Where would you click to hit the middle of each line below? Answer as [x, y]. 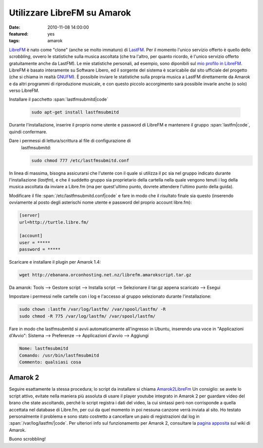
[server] [30, 215]
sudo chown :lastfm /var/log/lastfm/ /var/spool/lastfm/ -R [93, 309]
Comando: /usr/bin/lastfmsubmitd [59, 355]
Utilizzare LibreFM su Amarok [70, 13]
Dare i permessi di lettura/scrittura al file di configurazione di [70, 141]
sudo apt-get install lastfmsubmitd [75, 112]
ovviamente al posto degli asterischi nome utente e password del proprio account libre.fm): [100, 202]
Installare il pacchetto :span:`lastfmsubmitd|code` [59, 99]
